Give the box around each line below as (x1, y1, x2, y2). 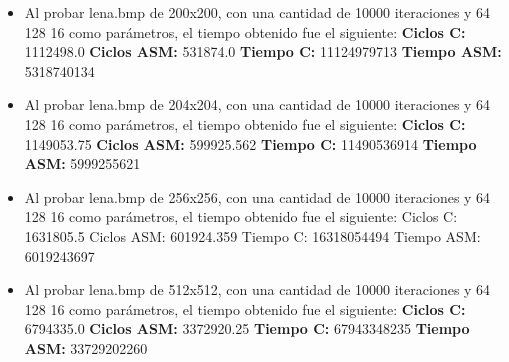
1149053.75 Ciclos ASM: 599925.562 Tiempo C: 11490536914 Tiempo (24, 133, 477, 154)
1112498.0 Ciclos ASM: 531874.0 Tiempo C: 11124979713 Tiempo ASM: (24, 41, 502, 62)
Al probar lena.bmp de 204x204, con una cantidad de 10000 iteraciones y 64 (24, 94, 491, 115)
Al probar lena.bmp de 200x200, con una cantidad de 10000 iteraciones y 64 (24, 2, 491, 22)
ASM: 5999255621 (24, 153, 141, 174)
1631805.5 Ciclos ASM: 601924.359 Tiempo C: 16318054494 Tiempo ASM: (24, 225, 481, 246)
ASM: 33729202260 (24, 337, 148, 358)
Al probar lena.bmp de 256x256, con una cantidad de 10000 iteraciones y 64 (24, 186, 491, 207)
